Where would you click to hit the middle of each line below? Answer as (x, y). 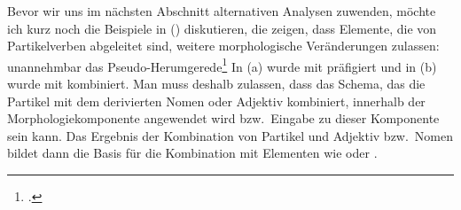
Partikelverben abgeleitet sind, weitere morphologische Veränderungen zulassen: (223, 46)
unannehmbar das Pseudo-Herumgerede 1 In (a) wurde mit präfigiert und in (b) (222, 65)
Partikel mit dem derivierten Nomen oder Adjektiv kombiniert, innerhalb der (216, 101)
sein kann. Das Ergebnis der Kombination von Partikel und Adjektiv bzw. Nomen (230, 135)
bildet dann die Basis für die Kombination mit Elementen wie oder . (192, 153)
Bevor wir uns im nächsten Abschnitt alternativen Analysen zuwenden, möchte (222, 11)
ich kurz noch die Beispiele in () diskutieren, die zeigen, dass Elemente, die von (222, 28)
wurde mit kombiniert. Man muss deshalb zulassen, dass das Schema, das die (216, 84)
